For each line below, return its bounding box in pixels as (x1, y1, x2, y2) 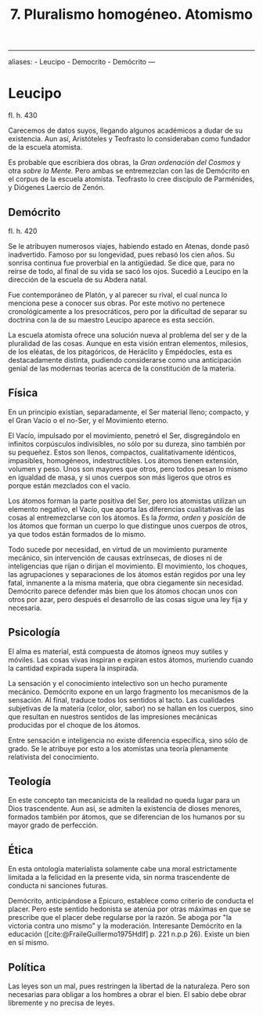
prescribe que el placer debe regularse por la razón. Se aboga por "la (8, 913, 232, 922)
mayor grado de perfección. (8, 820, 99, 830)
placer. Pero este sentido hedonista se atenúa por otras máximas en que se (8, 904, 251, 914)
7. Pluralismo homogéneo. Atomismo (10, 5, 253, 24)
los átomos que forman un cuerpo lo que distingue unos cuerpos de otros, (8, 520, 248, 531)
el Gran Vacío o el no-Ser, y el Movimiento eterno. (8, 415, 169, 425)
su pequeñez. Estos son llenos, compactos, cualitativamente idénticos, (8, 447, 237, 457)
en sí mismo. (8, 938, 49, 947)
